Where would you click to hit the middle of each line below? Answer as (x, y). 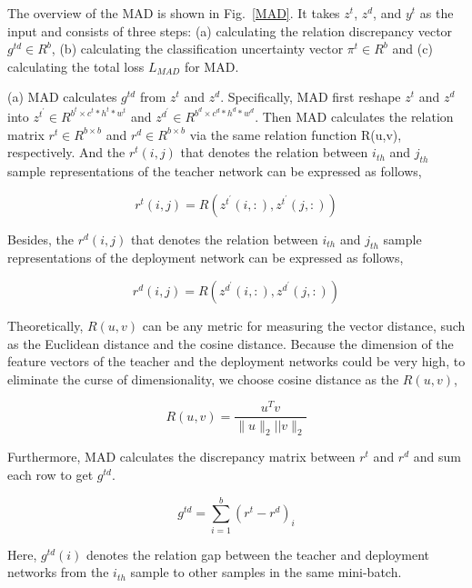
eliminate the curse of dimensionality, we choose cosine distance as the (203, 379)
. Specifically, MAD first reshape (311, 97)
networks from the (58, 572)
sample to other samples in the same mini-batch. (266, 572)
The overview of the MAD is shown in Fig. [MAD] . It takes (174, 13)
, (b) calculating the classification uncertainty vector (197, 49)
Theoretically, (45, 325)
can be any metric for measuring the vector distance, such (304, 325)
